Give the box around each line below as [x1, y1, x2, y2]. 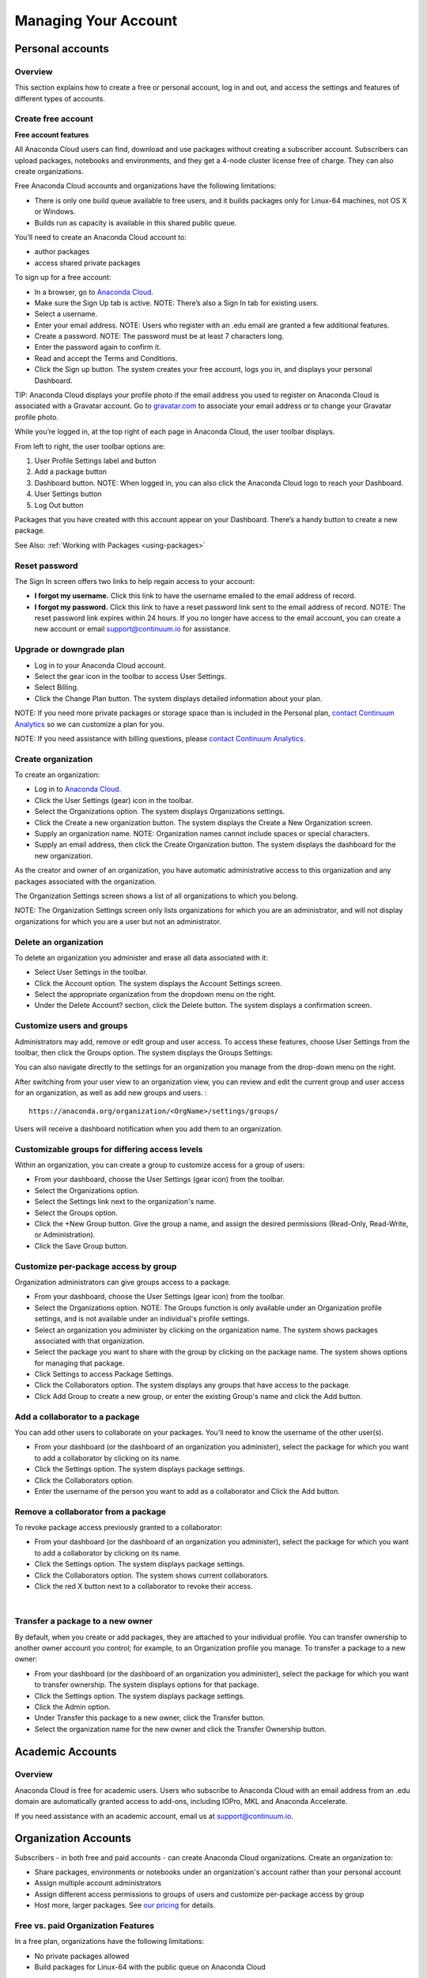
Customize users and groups [14, 1021, 128, 1032]
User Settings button [34, 489, 102, 498]
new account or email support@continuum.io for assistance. [34, 624, 231, 634]
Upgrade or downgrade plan [14, 644, 125, 655]
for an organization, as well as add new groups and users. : [14, 1088, 207, 1097]
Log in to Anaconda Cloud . [34, 784, 122, 794]
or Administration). [34, 1230, 96, 1240]
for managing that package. [34, 1358, 125, 1368]
